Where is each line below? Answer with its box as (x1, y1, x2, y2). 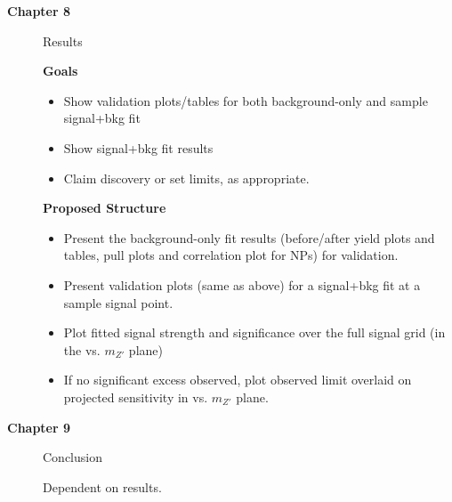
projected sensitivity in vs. (63, 387, 208, 406)
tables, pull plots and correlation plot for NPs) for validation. (63, 246, 399, 264)
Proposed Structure (43, 198, 166, 217)
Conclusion (43, 448, 102, 466)
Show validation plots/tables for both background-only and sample (63, 91, 428, 109)
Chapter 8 (7, 2, 71, 20)
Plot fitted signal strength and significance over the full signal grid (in (63, 323, 446, 342)
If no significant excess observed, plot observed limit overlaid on (63, 370, 412, 389)
